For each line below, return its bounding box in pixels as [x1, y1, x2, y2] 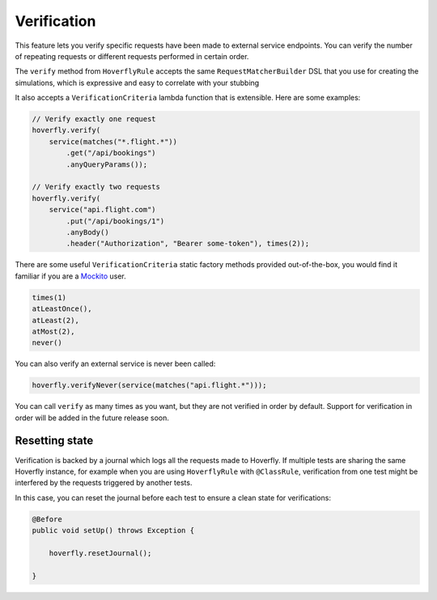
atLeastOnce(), [32, 304, 92, 313]
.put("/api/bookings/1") [66, 216, 165, 226]
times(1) [32, 292, 67, 302]
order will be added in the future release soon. [15, 413, 170, 423]
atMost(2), [32, 326, 75, 336]
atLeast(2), [32, 316, 80, 325]
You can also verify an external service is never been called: [15, 359, 216, 368]
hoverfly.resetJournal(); [49, 548, 152, 558]
